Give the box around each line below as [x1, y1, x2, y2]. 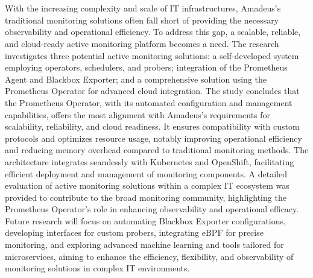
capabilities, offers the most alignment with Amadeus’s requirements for [5, 108, 271, 121]
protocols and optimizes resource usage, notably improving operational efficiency [5, 131, 302, 144]
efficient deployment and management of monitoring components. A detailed [5, 167, 287, 180]
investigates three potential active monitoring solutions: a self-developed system [5, 49, 299, 62]
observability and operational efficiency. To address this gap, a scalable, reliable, [5, 25, 301, 38]
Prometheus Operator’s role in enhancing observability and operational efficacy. [5, 203, 299, 215]
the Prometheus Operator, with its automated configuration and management [5, 96, 292, 109]
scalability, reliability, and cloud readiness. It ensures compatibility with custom [5, 120, 300, 133]
